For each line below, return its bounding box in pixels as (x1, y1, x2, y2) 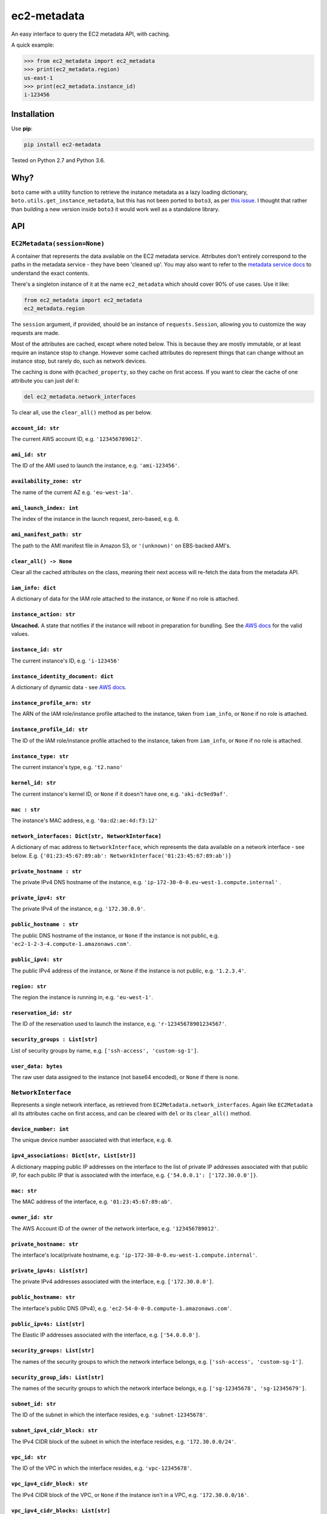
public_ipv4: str (11, 956, 63, 963)
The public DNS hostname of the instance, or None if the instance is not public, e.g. (11, 931, 219, 939)
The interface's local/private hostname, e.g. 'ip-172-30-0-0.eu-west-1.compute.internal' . (11, 1251, 257, 1259)
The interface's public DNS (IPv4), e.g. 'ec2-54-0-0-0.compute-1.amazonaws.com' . (11, 1304, 233, 1312)
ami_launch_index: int (11, 504, 79, 511)
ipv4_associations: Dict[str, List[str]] (11, 1152, 136, 1159)
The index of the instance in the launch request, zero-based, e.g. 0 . (11, 515, 180, 523)
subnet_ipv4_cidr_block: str (11, 1427, 98, 1434)
